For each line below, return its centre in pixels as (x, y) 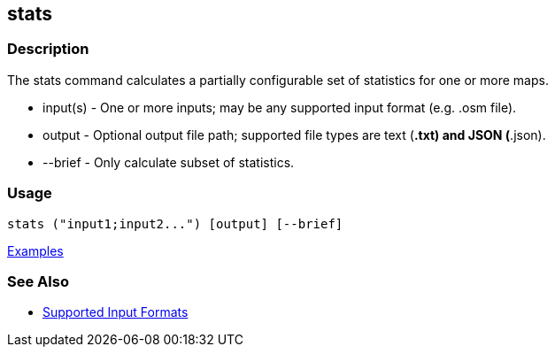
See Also (38, 281)
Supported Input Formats (116, 312)
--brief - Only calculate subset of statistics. (169, 162)
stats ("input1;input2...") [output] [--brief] (175, 223)
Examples (35, 250)
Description (48, 49)
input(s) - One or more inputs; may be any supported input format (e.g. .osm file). (280, 107)
